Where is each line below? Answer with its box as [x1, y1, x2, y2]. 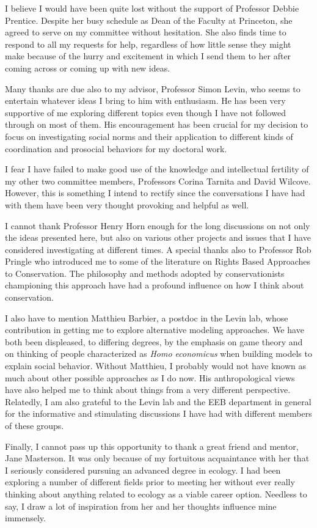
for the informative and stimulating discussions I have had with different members [5, 407, 312, 420]
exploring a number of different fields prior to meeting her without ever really [5, 475, 295, 488]
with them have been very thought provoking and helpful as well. [5, 198, 249, 211]
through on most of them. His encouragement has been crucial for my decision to [5, 118, 308, 131]
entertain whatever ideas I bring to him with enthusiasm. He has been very [5, 94, 286, 107]
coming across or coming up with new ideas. [5, 61, 170, 74]
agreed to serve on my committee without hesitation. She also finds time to [5, 26, 286, 38]
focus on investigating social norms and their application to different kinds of [5, 130, 293, 142]
